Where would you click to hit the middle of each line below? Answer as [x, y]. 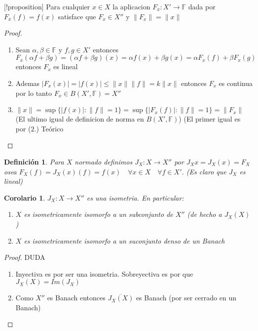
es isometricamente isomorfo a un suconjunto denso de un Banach [124, 240]
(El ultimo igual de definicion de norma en [80, 119]
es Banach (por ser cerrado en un [186, 298]
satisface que [77, 16]
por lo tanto [34, 93]
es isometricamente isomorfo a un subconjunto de [98, 214]
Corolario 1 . [25, 197]
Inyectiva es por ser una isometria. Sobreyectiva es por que [104, 273]
